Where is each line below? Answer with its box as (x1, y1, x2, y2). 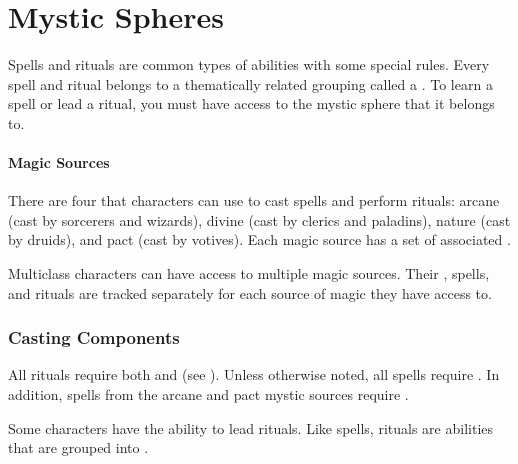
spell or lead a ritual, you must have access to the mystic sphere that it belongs (8, 93, 495, 114)
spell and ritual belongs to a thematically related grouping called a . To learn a (8, 73, 493, 94)
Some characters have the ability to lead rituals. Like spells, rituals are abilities (8, 417, 494, 438)
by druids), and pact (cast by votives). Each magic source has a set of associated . (8, 229, 511, 250)
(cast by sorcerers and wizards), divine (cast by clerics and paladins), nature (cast (8, 209, 511, 230)
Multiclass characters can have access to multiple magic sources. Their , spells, (8, 263, 490, 284)
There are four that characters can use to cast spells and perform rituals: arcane (8, 190, 500, 211)
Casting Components (8, 325, 180, 350)
